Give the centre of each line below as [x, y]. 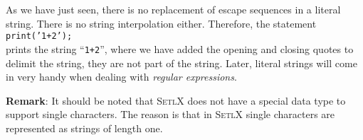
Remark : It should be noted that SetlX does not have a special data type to [176, 100]
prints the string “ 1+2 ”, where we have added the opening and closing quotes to [180, 48]
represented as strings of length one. [84, 128]
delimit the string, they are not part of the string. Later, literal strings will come [181, 63]
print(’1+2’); [39, 36]
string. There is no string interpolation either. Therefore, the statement [161, 23]
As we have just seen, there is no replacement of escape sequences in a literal [173, 9]
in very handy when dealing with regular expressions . [121, 77]
